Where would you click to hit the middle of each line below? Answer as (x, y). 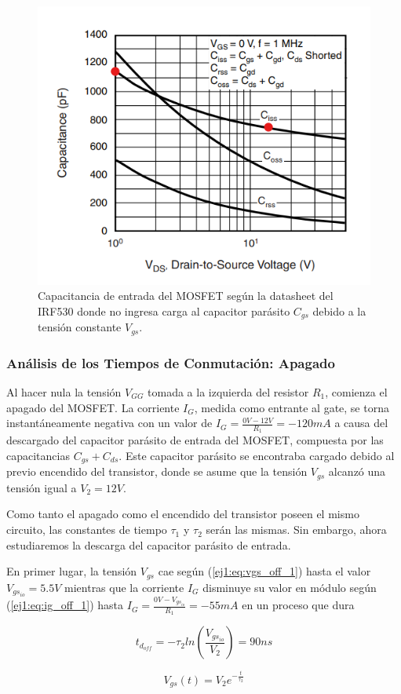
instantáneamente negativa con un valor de (109, 423)
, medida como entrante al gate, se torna (292, 407)
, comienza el (356, 391)
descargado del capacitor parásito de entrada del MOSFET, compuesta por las (195, 440)
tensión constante (80, 327)
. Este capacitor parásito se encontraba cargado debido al (257, 455)
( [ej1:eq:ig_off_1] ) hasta (65, 605)
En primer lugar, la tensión (72, 571)
